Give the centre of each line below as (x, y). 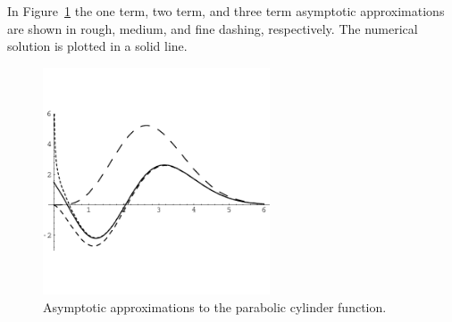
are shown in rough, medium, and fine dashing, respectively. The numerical (213, 28)
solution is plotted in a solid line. (97, 46)
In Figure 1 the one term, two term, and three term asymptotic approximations (226, 11)
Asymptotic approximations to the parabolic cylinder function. (215, 306)
